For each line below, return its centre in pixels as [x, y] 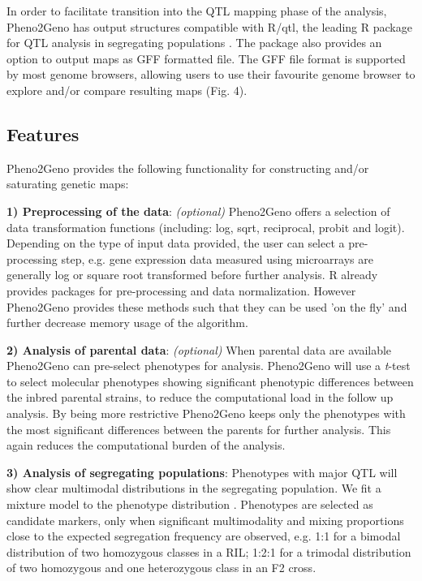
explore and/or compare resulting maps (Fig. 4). [127, 90]
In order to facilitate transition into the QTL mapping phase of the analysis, [197, 11]
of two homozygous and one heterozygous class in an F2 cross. [161, 568]
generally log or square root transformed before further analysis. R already [192, 275]
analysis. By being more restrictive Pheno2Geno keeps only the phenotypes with [206, 413]
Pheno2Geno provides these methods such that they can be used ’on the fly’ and [207, 306]
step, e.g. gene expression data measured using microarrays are [217, 258]
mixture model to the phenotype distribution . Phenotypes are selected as [190, 504]
